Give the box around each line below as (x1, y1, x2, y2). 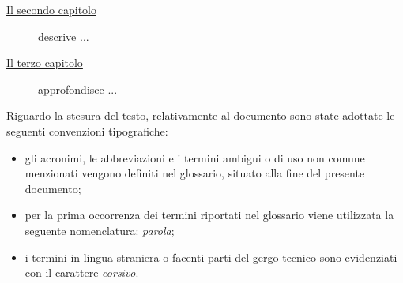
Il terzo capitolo (6, 54, 83, 71)
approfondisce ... (38, 80, 118, 97)
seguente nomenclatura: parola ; (24, 222, 175, 238)
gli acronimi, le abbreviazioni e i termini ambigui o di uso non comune (24, 149, 365, 166)
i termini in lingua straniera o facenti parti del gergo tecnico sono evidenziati (24, 248, 397, 265)
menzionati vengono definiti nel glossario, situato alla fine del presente (24, 165, 365, 181)
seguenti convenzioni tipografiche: (6, 122, 168, 139)
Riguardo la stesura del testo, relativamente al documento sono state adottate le (6, 107, 395, 124)
